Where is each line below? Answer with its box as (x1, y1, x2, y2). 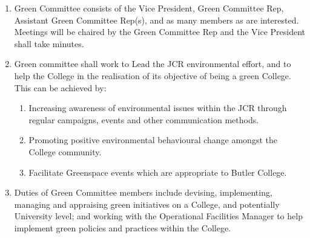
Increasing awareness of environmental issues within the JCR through (28, 101, 287, 114)
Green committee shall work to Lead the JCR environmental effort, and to (14, 57, 291, 70)
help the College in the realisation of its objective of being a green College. (14, 69, 291, 82)
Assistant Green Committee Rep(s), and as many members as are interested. (14, 13, 299, 26)
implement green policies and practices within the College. (14, 221, 231, 234)
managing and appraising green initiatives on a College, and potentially (14, 198, 280, 210)
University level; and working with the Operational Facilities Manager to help (14, 210, 303, 222)
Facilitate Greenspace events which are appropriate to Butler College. (28, 166, 287, 178)
